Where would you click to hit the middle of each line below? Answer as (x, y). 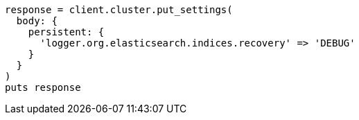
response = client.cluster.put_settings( (119, 10)
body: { (37, 21)
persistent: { (66, 32)
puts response (43, 87)
